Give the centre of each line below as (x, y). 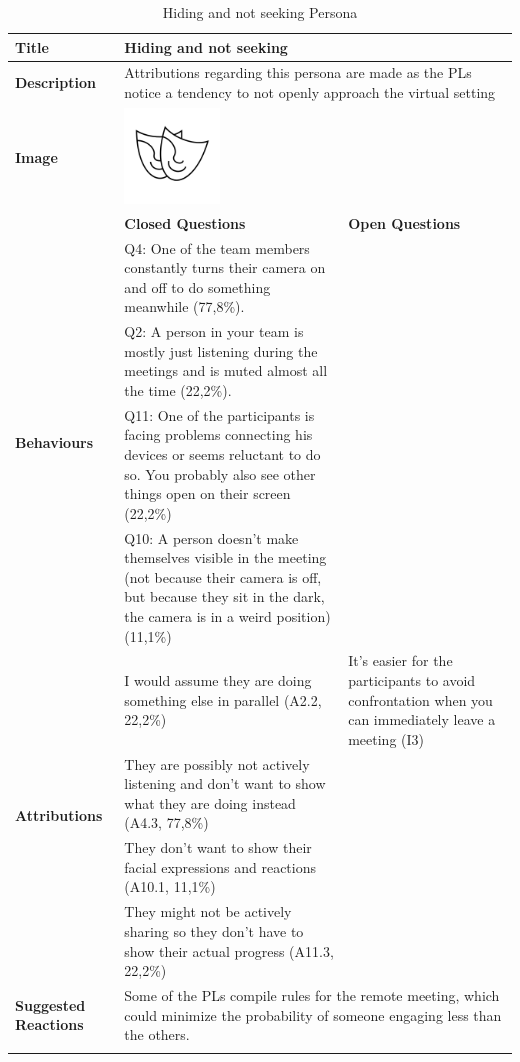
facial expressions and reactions (220, 866)
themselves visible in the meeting (225, 557)
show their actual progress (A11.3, (229, 950)
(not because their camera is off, (223, 576)
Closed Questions (185, 222)
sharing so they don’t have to (214, 930)
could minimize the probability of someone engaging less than (313, 1014)
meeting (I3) (386, 738)
